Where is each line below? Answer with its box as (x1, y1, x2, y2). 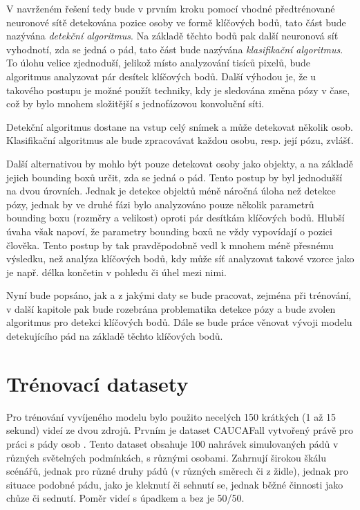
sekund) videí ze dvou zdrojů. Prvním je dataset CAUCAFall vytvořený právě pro (6, 423, 354, 437)
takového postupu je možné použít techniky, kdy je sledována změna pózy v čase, (6, 82, 350, 97)
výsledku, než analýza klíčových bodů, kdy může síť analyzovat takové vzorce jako (6, 251, 354, 266)
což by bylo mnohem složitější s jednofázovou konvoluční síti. (6, 96, 265, 111)
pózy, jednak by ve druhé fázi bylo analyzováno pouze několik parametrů (6, 197, 314, 211)
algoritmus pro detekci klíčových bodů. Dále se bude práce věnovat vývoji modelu (6, 315, 352, 329)
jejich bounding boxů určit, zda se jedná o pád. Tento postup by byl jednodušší (6, 170, 343, 184)
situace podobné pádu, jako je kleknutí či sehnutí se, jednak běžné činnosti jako (6, 477, 343, 491)
